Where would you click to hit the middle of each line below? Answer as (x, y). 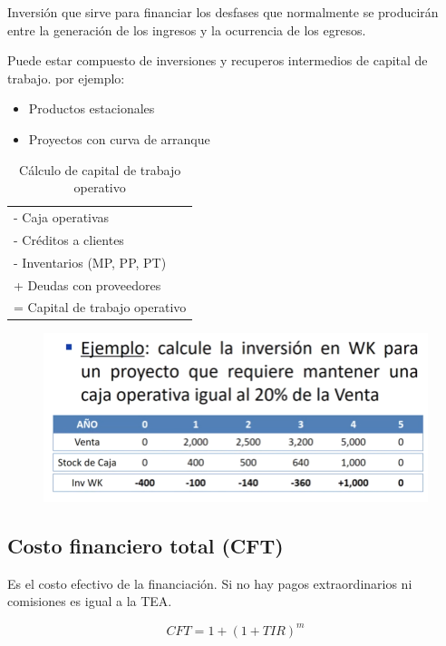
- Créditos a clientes (69, 239)
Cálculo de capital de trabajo (100, 169)
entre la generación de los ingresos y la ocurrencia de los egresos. (187, 29)
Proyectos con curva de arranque (119, 138)
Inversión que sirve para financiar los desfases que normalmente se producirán (223, 12)
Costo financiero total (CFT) (145, 545)
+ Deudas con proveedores (87, 284)
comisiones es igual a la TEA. (90, 601)
